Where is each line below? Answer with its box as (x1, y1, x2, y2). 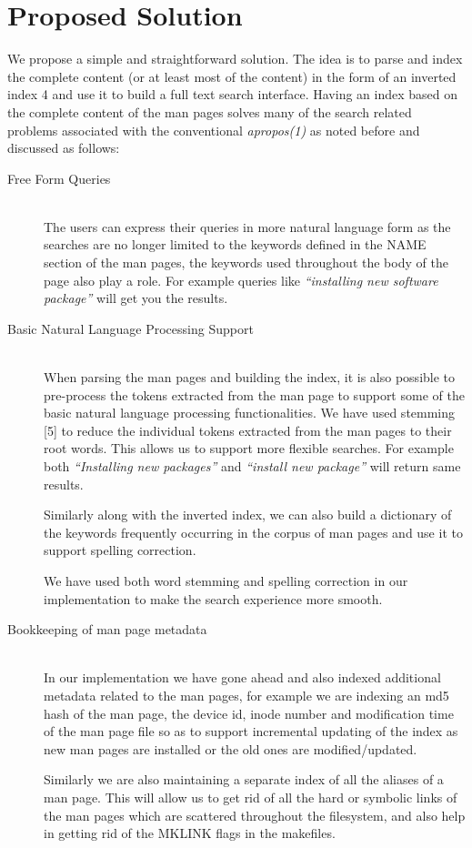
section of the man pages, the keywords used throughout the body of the (44, 253, 448, 272)
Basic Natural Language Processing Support (7, 318, 254, 338)
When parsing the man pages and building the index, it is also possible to (44, 368, 456, 387)
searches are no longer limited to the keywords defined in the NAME (44, 235, 427, 254)
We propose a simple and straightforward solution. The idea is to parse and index (7, 49, 463, 68)
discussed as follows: (7, 138, 120, 157)
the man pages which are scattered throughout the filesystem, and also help (44, 805, 466, 824)
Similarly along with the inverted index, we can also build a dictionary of (44, 505, 452, 524)
